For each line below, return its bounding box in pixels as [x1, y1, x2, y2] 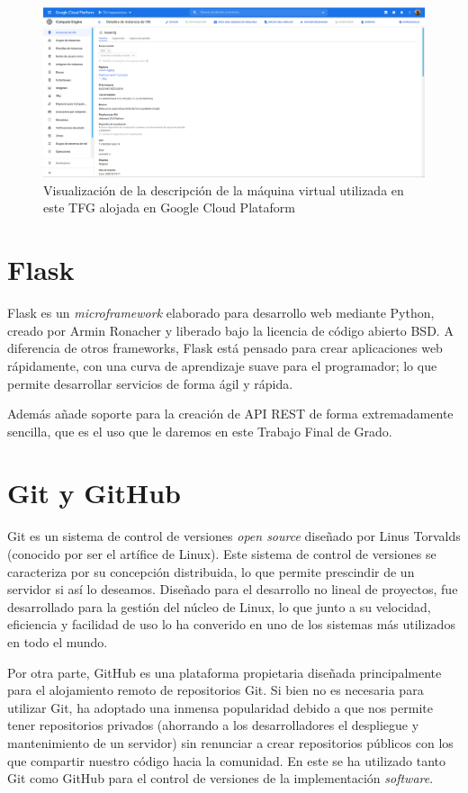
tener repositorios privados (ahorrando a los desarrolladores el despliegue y [7, 716, 419, 734]
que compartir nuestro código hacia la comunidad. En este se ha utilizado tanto [7, 751, 446, 770]
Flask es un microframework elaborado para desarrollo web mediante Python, [7, 303, 435, 322]
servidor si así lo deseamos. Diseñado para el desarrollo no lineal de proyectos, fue [7, 580, 458, 599]
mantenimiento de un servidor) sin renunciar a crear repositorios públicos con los [7, 733, 454, 752]
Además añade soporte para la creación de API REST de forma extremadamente [7, 404, 454, 423]
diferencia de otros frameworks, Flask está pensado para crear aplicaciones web [7, 338, 443, 357]
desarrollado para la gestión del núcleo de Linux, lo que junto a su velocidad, [7, 597, 431, 616]
